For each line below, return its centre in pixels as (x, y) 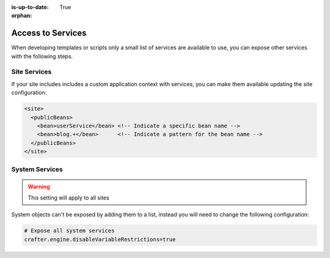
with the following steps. (42, 56)
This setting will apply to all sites (68, 198)
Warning (39, 187)
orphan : (22, 16)
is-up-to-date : (30, 7)
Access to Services (49, 33)
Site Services (31, 72)
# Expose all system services (69, 231)
